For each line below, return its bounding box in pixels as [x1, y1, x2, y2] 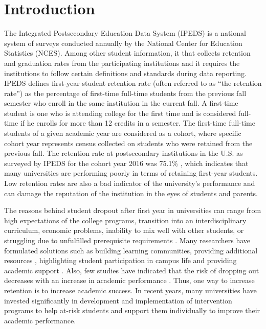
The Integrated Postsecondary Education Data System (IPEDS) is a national [4, 28, 246, 38]
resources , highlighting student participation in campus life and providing [4, 255, 237, 266]
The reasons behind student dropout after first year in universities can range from [4, 205, 261, 216]
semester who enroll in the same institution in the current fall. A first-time [4, 98, 238, 108]
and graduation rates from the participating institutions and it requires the [4, 57, 240, 68]
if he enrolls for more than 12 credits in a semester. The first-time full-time [20, 118, 255, 128]
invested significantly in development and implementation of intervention [4, 295, 232, 306]
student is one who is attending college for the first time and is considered [4, 107, 236, 118]
